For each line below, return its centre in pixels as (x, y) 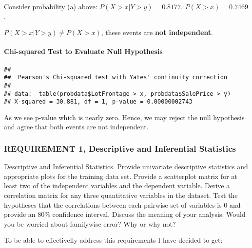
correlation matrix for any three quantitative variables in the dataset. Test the (121, 195)
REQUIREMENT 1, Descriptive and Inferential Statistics (120, 148)
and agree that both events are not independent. (76, 127)
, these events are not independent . (157, 32)
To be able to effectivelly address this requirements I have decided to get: (113, 240)
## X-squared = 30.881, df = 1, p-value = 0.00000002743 (98, 102)
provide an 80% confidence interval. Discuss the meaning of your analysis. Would (125, 214)
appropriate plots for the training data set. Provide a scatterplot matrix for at (121, 176)
